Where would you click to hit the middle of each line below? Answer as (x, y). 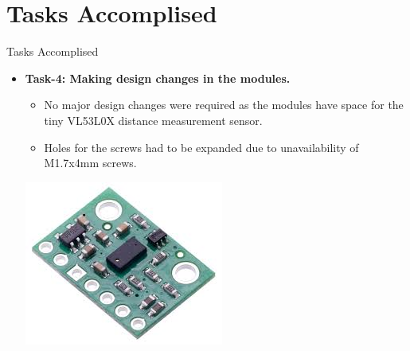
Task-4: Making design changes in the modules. (158, 78)
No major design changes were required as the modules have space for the (224, 105)
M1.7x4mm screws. (90, 163)
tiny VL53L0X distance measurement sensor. (153, 120)
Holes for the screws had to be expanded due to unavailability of (201, 147)
